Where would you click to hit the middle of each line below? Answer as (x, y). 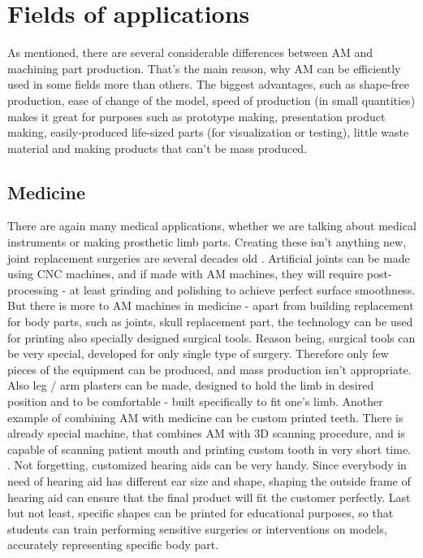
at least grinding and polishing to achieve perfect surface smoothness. (242, 289)
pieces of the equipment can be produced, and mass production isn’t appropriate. (209, 369)
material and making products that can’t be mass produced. (158, 148)
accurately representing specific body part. (113, 545)
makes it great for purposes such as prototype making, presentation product (196, 116)
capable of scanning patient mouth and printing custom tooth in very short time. (209, 449)
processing (33, 289)
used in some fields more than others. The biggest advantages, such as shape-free (209, 84)
